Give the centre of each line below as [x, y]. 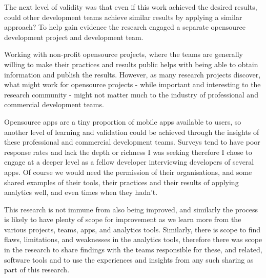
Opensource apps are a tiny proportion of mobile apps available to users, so [123, 121]
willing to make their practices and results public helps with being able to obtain [131, 64]
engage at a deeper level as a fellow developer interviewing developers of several [129, 162]
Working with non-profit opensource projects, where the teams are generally [124, 54]
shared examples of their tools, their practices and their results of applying [121, 182]
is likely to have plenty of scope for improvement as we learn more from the [123, 219]
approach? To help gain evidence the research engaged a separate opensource [125, 27]
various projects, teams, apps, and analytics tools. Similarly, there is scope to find [132, 229]
